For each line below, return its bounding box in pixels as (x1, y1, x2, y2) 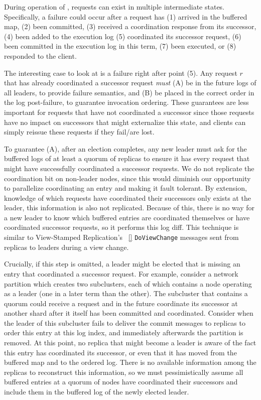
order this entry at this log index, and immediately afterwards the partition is (4, 327, 243, 338)
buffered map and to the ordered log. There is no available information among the (4, 357, 256, 367)
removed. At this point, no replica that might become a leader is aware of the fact (4, 337, 256, 348)
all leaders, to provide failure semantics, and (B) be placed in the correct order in (4, 87, 254, 97)
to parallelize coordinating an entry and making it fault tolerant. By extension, (4, 183, 247, 193)
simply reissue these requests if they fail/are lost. (4, 126, 155, 137)
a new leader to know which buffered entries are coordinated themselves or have (4, 212, 250, 222)
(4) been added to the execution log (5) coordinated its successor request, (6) (4, 31, 241, 41)
